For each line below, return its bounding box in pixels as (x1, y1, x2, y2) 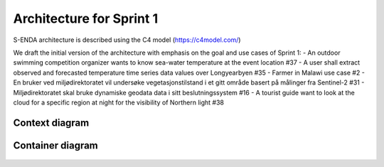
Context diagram (13, 117, 90, 129)
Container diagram (13, 139, 99, 151)
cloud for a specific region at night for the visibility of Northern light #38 (13, 98, 224, 107)
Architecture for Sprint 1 (13, 11, 159, 26)
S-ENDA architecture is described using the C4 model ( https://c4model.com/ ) (13, 36, 241, 44)
